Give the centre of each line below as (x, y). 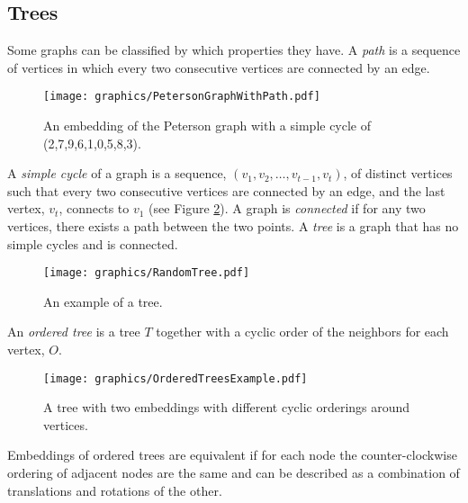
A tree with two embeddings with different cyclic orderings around (227, 407)
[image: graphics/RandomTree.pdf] (147, 273)
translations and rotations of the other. (115, 490)
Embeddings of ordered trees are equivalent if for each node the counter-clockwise (232, 455)
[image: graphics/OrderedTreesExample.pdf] (175, 378)
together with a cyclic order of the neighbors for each (302, 332)
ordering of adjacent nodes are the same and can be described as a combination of (234, 473)
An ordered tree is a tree (74, 332)
